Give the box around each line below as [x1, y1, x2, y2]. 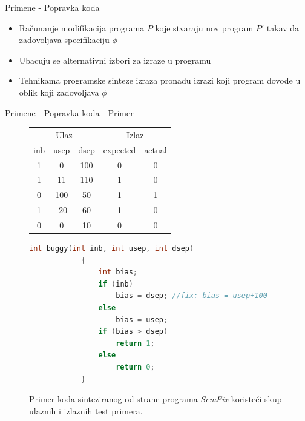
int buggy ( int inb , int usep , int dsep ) [29, 244, 194, 253]
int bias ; [98, 268, 137, 277]
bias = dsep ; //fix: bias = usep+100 [116, 291, 267, 300]
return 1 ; [116, 339, 155, 348]
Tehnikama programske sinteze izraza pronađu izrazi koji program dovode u [19, 74, 301, 87]
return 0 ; [116, 363, 155, 371]
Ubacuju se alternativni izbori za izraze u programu [19, 53, 211, 66]
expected [103, 143, 136, 156]
